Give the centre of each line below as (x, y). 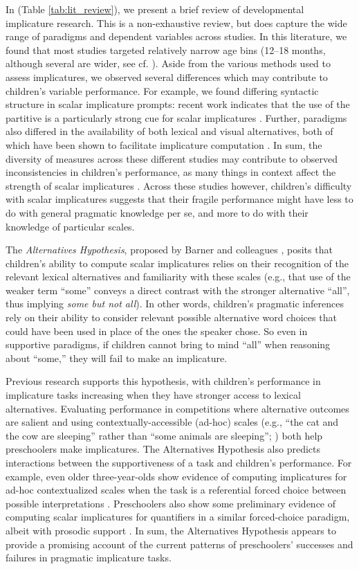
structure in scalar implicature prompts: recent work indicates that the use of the (178, 104)
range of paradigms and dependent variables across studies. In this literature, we (176, 36)
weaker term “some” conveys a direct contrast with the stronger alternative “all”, (178, 290)
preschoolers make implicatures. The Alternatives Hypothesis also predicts (163, 449)
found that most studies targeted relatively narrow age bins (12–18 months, (166, 49)
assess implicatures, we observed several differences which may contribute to (167, 76)
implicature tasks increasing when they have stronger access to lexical (153, 395)
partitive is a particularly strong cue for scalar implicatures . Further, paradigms (176, 117)
